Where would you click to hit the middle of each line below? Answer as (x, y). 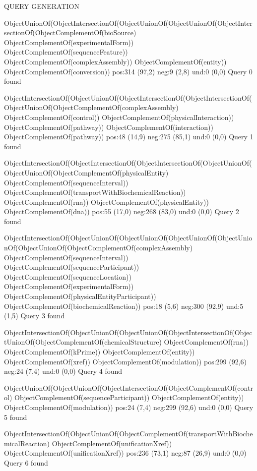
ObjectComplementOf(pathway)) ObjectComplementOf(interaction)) (109, 127)
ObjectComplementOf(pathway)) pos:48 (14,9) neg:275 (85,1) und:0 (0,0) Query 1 (129, 137)
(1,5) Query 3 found (34, 316)
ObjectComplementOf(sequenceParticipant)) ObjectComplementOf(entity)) (129, 397)
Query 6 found (26, 462)
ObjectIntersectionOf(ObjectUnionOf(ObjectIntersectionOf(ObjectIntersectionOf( (128, 97)
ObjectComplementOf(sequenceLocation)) (68, 276)
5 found (16, 417)
